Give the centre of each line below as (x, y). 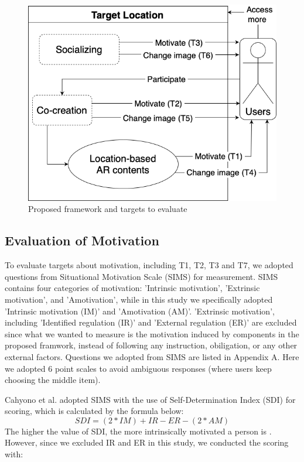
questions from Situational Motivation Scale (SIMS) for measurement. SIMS (141, 276)
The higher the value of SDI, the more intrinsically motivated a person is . (138, 431)
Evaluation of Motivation (82, 240)
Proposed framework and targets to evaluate (108, 209)
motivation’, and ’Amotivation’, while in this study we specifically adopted (139, 299)
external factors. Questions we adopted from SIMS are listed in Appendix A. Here (152, 356)
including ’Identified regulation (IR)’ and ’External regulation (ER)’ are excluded (151, 322)
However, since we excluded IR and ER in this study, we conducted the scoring (147, 442)
